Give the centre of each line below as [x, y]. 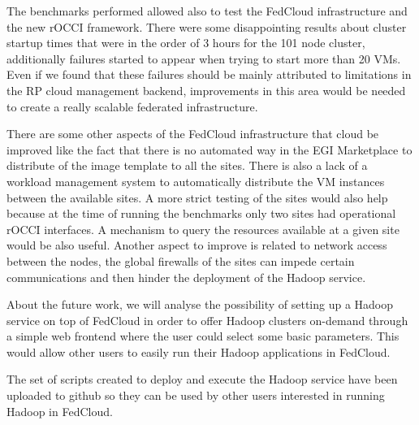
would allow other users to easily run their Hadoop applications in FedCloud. [199, 351]
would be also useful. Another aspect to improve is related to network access [197, 245]
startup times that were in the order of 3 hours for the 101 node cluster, [186, 43]
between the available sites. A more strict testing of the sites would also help [197, 197]
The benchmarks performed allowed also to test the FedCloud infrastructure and [207, 11]
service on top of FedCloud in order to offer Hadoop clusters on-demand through [207, 320]
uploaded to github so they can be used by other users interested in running [196, 395]
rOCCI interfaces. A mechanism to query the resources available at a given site [203, 229]
